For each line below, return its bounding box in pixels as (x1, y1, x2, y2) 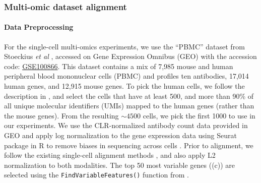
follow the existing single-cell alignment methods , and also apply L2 (4, 150, 216, 160)
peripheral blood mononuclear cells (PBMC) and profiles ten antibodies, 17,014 (4, 71, 249, 81)
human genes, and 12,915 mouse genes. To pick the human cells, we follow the (4, 81, 245, 91)
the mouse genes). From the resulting (4, 110, 119, 120)
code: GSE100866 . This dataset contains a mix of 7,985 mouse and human (4, 60, 233, 71)
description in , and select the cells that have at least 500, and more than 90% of (4, 90, 254, 101)
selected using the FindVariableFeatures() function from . (4, 169, 189, 180)
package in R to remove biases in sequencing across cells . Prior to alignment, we (4, 140, 253, 150)
